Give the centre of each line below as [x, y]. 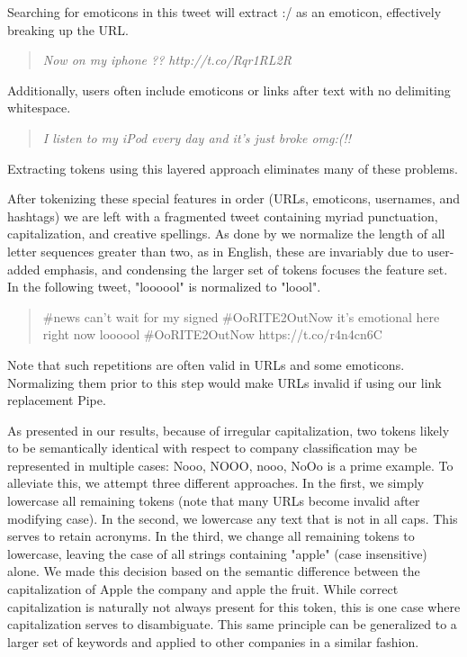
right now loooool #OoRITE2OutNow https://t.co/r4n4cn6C [212, 334]
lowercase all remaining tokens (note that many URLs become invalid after [214, 501]
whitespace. [39, 108]
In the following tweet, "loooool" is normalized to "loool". [164, 287]
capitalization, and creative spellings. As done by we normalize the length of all [226, 234]
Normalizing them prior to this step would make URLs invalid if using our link [225, 382]
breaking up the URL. [68, 29]
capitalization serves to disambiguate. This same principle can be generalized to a [232, 624]
